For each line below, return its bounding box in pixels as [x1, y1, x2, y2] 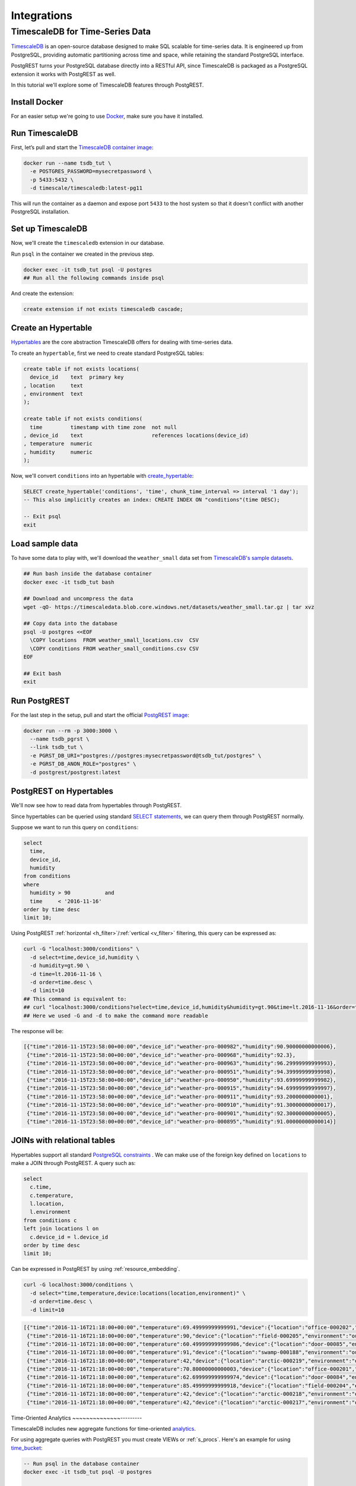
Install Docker [11, 97, 63, 107]
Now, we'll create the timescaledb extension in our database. [11, 240, 165, 247]
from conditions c [23, 1217, 77, 1224]
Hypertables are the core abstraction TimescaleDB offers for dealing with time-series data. [11, 339, 233, 346]
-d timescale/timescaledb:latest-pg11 [30, 184, 142, 191]
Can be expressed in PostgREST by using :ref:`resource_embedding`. [11, 1265, 180, 1273]
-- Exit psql [23, 513, 62, 520]
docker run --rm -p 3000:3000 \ [23, 727, 118, 734]
